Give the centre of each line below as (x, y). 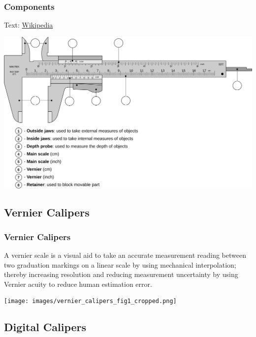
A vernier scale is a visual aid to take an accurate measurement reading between (125, 255)
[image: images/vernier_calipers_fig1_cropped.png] (90, 301)
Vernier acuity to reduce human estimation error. (78, 284)
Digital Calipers (45, 327)
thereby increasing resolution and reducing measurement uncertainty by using (121, 274)
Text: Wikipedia (29, 25)
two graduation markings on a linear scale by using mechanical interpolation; (120, 264)
